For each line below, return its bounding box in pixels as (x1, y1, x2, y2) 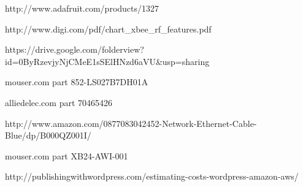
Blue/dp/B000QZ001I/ (5, 129, 91, 142)
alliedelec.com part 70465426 (5, 96, 113, 109)
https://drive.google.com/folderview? (5, 43, 144, 56)
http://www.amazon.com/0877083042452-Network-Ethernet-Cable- (5, 116, 257, 129)
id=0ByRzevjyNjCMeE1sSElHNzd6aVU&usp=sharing (5, 55, 210, 67)
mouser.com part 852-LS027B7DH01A (5, 75, 148, 88)
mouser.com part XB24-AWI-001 (5, 149, 128, 162)
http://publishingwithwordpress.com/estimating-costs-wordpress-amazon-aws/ (5, 170, 299, 183)
